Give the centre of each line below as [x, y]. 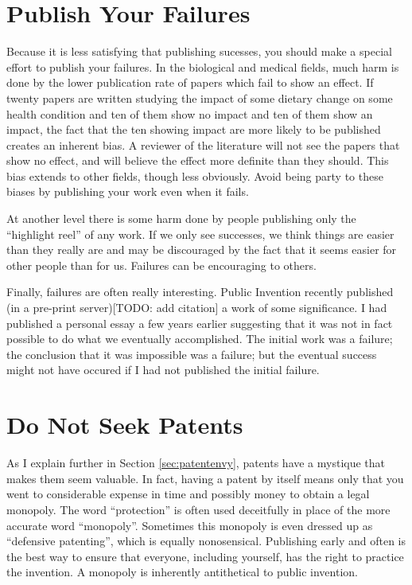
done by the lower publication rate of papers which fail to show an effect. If [190, 82]
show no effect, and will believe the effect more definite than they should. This [198, 160]
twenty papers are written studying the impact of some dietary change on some [200, 97]
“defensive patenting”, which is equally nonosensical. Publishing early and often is [206, 541]
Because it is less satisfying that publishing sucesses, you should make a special [199, 51]
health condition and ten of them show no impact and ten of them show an [190, 113]
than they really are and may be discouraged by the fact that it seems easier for [202, 250]
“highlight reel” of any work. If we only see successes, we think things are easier [200, 234]
